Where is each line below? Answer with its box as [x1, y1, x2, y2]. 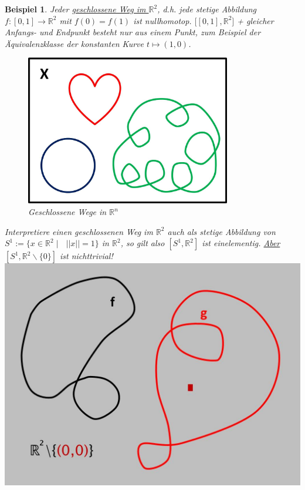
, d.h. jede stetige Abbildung [157, 3, 257, 15]
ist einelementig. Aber [202, 237, 280, 249]
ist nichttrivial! [59, 250, 113, 262]
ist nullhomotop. [133, 14, 192, 26]
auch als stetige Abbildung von [167, 225, 276, 237]
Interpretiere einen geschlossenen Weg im [5, 225, 153, 237]
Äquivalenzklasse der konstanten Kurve [5, 37, 144, 49]
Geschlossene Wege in [28, 206, 107, 218]
